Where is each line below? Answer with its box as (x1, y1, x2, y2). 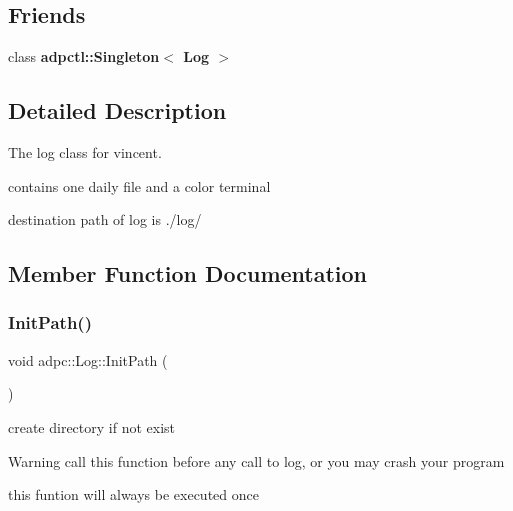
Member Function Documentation (8, 258, 368, 289)
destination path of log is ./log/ (8, 209, 202, 230)
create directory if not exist (8, 416, 176, 437)
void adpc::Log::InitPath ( (8, 349, 168, 370)
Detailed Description (8, 95, 227, 126)
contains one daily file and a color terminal (8, 175, 271, 196)
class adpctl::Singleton (8, 46, 160, 67)
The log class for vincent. (8, 142, 162, 162)
